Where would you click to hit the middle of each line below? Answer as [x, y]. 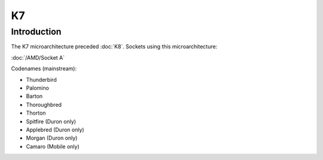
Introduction [36, 32]
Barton [34, 96]
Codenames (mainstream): [44, 69]
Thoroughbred [44, 104]
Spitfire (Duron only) [51, 121]
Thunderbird [41, 79]
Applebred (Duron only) [55, 130]
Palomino [37, 88]
